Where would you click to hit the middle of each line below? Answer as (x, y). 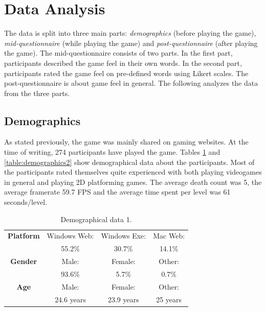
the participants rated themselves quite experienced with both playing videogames (133, 172)
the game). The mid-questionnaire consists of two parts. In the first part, (118, 53)
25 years (169, 299)
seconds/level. (26, 202)
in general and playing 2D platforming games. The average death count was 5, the (133, 182)
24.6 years (70, 299)
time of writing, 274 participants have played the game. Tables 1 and (112, 152)
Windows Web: (70, 236)
